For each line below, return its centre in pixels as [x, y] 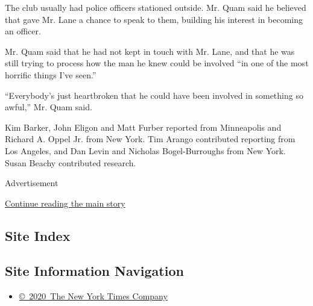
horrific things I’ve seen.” [51, 74]
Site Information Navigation [94, 271]
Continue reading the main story [65, 203]
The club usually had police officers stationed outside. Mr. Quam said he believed [156, 7]
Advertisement [32, 183]
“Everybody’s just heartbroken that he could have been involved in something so [154, 95]
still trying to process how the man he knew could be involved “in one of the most [157, 63]
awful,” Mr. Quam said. [49, 107]
